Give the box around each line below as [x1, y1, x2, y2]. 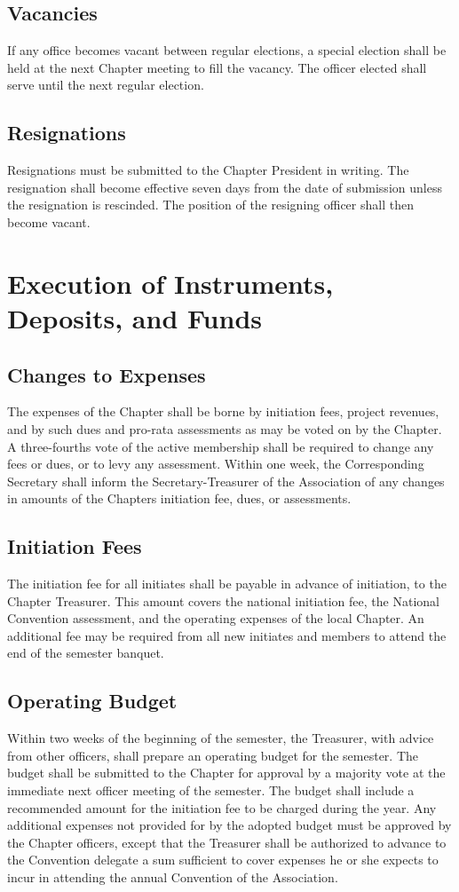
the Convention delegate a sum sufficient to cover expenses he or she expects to [7, 850, 439, 869]
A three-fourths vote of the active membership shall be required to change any [7, 437, 434, 455]
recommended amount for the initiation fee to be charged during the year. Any [7, 798, 437, 817]
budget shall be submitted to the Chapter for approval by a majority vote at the [7, 763, 446, 782]
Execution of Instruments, [7, 264, 334, 301]
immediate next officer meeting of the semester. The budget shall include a [7, 781, 415, 800]
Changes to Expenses [7, 360, 206, 388]
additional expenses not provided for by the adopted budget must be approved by [7, 816, 452, 834]
